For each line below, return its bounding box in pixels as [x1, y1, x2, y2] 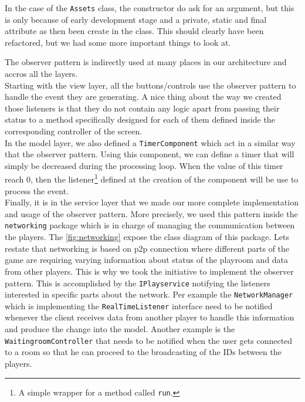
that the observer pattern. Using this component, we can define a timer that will [5, 148, 294, 160]
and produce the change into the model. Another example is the [5, 323, 235, 335]
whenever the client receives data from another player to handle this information [5, 311, 294, 323]
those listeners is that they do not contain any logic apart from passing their [5, 102, 280, 114]
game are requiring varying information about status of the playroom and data [5, 254, 289, 266]
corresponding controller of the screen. [5, 125, 143, 137]
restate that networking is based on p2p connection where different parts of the [5, 242, 290, 254]
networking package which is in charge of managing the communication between [5, 219, 295, 231]
